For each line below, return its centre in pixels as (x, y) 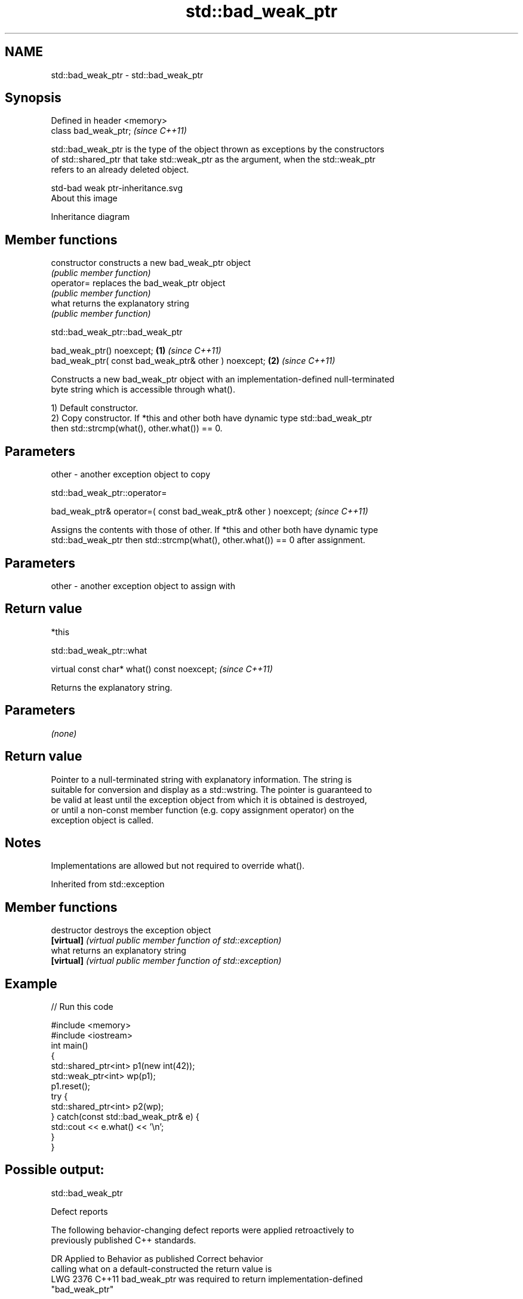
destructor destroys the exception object (131, 930)
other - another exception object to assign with (143, 586)
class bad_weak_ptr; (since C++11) (119, 131)
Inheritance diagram (90, 217)
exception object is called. (102, 820)
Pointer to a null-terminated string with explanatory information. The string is (201, 779)
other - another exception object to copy (130, 474)
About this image (84, 198)
